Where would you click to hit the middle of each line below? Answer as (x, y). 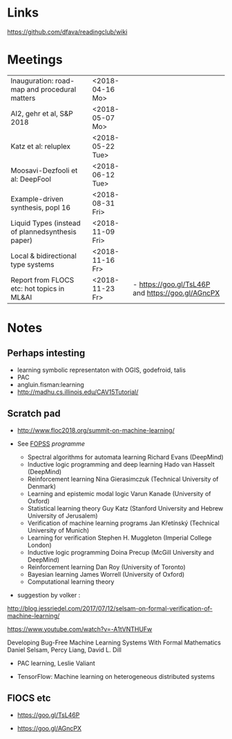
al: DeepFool (31, 179)
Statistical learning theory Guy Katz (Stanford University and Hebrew (125, 508)
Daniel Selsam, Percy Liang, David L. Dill (65, 649)
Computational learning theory (71, 582)
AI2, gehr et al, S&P (42, 113)
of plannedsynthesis (44, 231)
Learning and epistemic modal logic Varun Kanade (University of (119, 493)
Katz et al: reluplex (41, 146)
